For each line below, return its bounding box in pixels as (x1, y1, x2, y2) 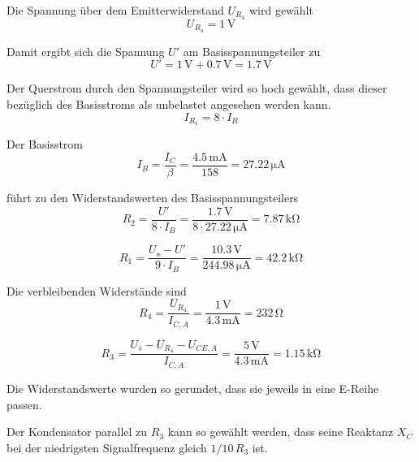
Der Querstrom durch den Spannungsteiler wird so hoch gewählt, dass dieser (6, 80, 387, 97)
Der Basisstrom (6, 136, 84, 153)
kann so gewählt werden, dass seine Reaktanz (167, 423, 394, 440)
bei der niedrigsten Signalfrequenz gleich (6, 438, 207, 456)
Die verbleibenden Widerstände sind (6, 282, 187, 299)
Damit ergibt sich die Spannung (6, 42, 165, 59)
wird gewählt (248, 2, 313, 18)
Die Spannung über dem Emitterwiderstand (6, 2, 224, 18)
